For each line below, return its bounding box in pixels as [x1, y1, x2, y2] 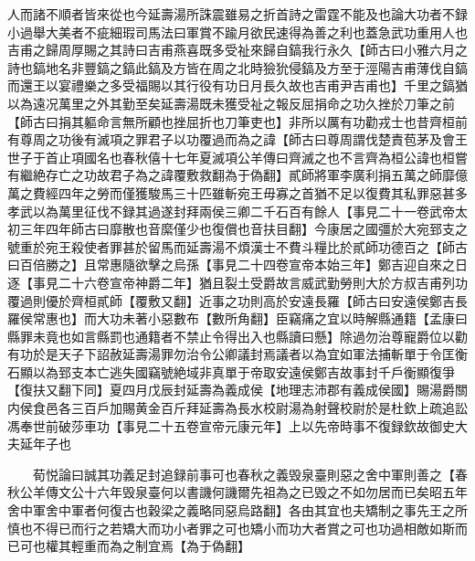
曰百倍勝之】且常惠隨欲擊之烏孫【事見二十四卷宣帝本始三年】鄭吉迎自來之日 [7, 255, 468, 274]
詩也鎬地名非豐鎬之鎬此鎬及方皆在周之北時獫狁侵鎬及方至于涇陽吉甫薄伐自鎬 [7, 58, 468, 77]
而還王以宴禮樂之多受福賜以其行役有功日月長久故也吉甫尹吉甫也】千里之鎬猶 [7, 76, 468, 95]
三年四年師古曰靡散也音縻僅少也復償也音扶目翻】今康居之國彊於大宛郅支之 [19, 219, 468, 238]
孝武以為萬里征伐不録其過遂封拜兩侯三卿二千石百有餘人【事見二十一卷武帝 [7, 201, 455, 220]
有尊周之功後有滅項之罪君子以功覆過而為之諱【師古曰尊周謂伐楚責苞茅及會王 [7, 130, 468, 149]
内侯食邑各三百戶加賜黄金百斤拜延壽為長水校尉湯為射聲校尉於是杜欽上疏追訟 [7, 398, 468, 418]
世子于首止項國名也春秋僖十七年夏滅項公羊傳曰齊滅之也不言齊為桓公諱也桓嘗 [7, 147, 468, 166]
